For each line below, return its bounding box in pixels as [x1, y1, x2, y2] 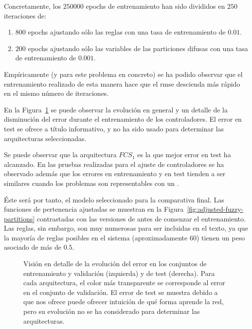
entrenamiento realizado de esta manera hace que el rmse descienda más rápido [4, 78, 240, 89]
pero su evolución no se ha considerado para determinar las [23, 306, 200, 316]
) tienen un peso [196, 232, 245, 242]
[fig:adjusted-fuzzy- [187, 204, 243, 214]
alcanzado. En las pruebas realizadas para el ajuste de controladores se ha [4, 159, 224, 169]
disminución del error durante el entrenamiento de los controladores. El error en [4, 114, 242, 124]
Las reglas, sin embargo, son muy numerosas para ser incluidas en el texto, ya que [4, 223, 248, 233]
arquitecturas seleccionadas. [4, 133, 87, 143]
